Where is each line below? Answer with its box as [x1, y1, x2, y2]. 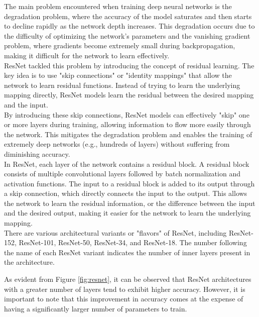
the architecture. [4, 257, 55, 267]
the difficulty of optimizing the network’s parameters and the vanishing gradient [4, 30, 250, 41]
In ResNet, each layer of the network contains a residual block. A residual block [4, 158, 249, 169]
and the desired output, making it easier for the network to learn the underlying [4, 207, 251, 218]
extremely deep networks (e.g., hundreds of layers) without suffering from [4, 139, 230, 149]
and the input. [4, 99, 48, 110]
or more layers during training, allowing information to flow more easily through [4, 119, 251, 130]
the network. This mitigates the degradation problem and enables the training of [4, 129, 252, 139]
